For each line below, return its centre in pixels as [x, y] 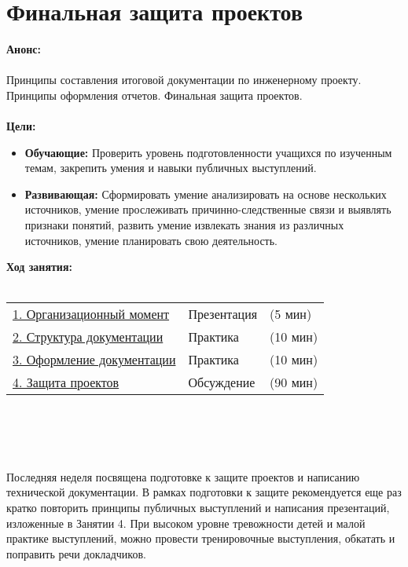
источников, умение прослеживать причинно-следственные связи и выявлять [208, 209]
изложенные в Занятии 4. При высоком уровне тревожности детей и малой [186, 523]
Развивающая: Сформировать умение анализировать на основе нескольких [206, 194]
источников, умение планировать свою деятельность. [151, 240]
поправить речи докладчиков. [76, 553]
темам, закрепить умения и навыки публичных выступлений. [171, 168]
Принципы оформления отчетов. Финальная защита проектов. [154, 95]
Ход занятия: [39, 267]
